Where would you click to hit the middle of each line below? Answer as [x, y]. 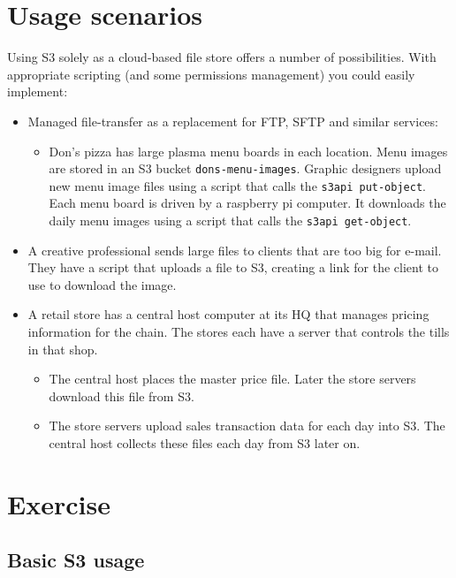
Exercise [59, 503]
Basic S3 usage [76, 560]
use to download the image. [102, 284]
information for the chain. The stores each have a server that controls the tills [239, 332]
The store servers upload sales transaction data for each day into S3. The [247, 426]
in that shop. [63, 349]
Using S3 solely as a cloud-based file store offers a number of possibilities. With [222, 57]
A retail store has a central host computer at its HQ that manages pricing [228, 314]
